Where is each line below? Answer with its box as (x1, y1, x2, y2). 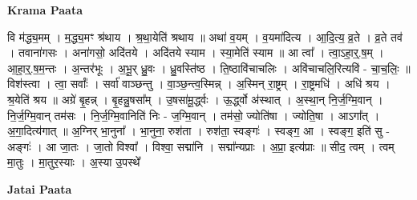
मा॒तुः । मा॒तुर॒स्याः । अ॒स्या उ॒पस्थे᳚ (7, 154, 140, 170)
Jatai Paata (7, 180, 72, 197)
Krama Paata (7, 2, 83, 18)
